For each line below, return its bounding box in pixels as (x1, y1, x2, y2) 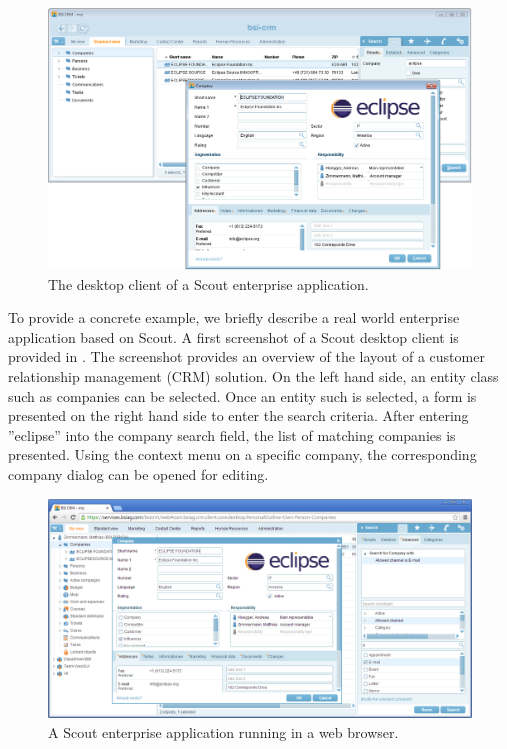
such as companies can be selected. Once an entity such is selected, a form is (8, 385, 477, 406)
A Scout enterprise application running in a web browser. (48, 721, 399, 742)
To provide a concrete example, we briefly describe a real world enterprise (8, 307, 460, 328)
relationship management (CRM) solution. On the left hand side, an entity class (8, 366, 499, 387)
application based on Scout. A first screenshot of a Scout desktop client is (8, 326, 459, 347)
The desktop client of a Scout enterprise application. (48, 273, 369, 294)
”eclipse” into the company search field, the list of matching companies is (8, 424, 456, 445)
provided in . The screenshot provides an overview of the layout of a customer (8, 346, 485, 367)
